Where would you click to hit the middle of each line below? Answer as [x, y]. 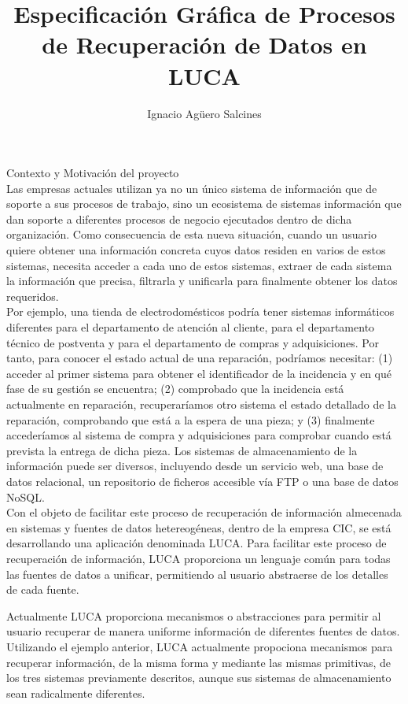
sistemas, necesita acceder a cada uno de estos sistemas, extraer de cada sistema [199, 265]
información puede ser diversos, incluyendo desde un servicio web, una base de [195, 466]
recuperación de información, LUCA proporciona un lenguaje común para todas [198, 558]
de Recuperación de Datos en [204, 44]
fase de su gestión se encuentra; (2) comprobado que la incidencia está [175, 389]
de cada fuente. [43, 589]
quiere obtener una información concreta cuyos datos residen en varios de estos [196, 250]
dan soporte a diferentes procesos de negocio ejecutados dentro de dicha [179, 219]
